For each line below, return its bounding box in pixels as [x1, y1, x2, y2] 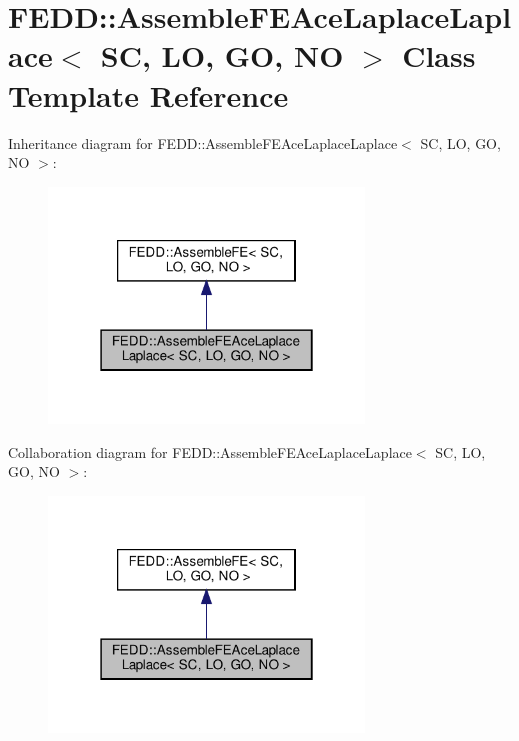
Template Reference [8, 74, 289, 115]
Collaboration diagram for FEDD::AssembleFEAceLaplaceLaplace [8, 441, 412, 462]
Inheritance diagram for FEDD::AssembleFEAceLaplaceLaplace [8, 132, 398, 153]
